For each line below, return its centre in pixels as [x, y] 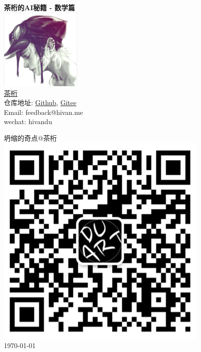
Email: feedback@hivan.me [43, 112]
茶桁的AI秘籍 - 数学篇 [40, 7]
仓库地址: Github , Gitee [40, 102]
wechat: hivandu [28, 121]
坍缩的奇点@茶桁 [30, 138]
